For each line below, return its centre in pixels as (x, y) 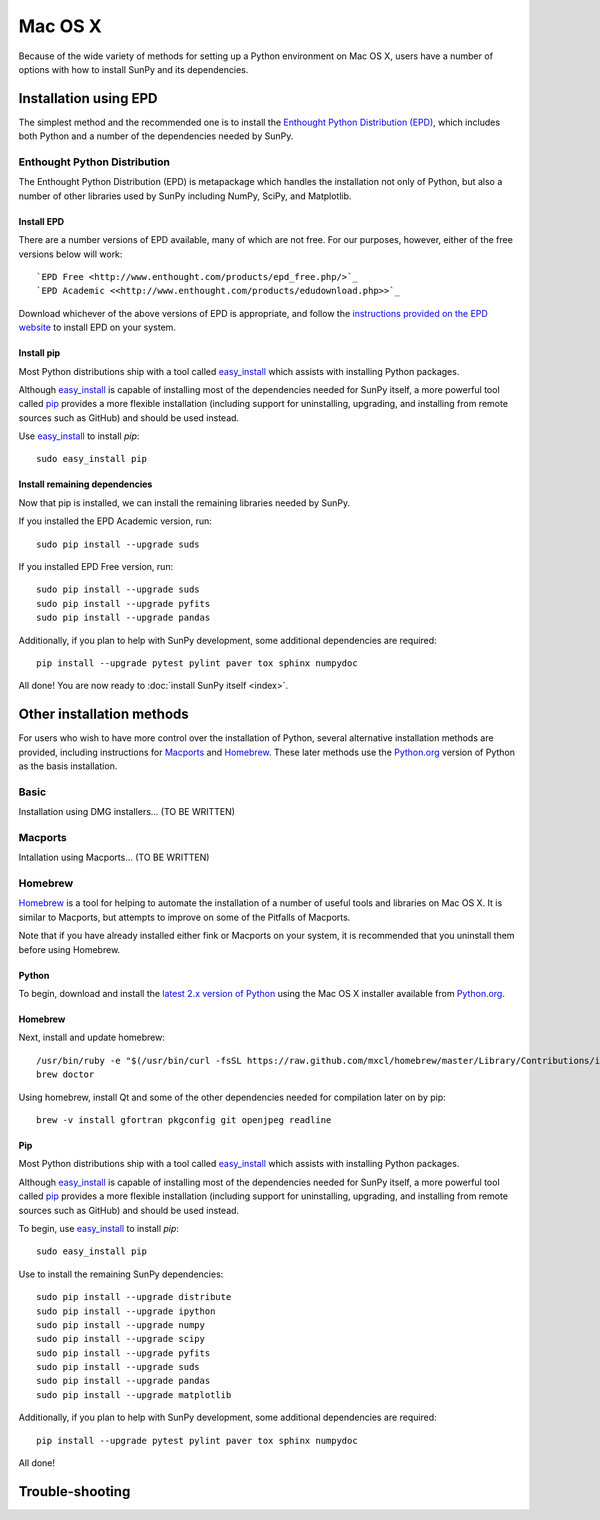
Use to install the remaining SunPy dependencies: (121, 1274)
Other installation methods (103, 714)
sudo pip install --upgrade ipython (126, 1311)
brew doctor (65, 1074)
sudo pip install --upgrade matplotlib (134, 1394)
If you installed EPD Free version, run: (96, 567)
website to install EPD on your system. (97, 327)
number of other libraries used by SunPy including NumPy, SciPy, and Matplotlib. (185, 196)
